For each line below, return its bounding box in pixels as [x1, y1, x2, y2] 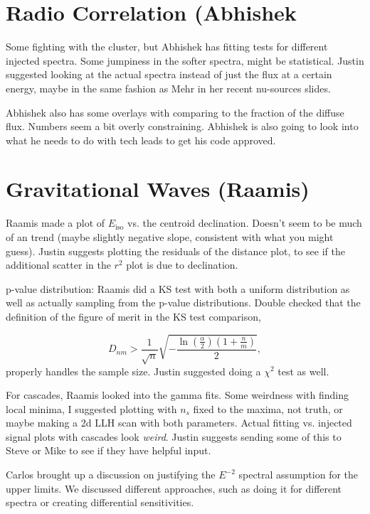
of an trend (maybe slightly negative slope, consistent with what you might [6, 230, 334, 244]
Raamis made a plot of [6, 215, 105, 230]
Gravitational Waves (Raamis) [6, 174, 310, 203]
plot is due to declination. [126, 257, 238, 272]
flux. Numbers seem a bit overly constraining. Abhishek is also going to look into [6, 119, 359, 134]
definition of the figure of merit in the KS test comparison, [6, 309, 261, 323]
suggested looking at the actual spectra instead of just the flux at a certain [6, 67, 332, 82]
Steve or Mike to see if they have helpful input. [6, 443, 211, 458]
